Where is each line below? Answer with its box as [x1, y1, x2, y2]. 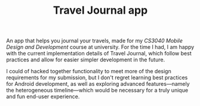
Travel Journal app [53, 4, 148, 17]
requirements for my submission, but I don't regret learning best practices [6, 74, 188, 81]
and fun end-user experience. [6, 93, 80, 100]
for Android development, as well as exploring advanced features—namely [6, 80, 190, 88]
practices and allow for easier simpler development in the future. [6, 56, 165, 63]
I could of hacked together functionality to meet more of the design [6, 68, 171, 75]
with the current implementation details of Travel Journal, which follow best [6, 50, 192, 57]
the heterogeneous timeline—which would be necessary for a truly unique [6, 87, 189, 94]
